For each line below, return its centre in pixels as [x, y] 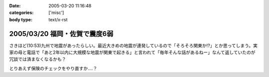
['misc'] [56, 13]
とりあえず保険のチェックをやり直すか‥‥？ [53, 68]
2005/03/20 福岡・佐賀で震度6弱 [61, 34]
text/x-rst [58, 19]
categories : [21, 13]
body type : [21, 19]
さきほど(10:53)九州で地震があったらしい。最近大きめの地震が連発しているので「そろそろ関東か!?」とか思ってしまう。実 [133, 45]
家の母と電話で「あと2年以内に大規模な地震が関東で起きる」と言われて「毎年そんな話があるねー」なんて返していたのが [133, 52]
